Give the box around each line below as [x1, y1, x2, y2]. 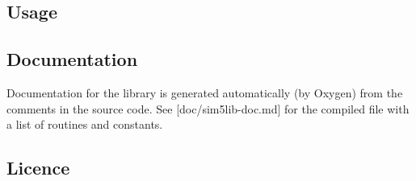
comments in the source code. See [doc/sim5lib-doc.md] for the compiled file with [6, 100, 410, 117]
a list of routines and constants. [6, 116, 163, 133]
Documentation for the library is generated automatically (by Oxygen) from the [6, 84, 403, 101]
